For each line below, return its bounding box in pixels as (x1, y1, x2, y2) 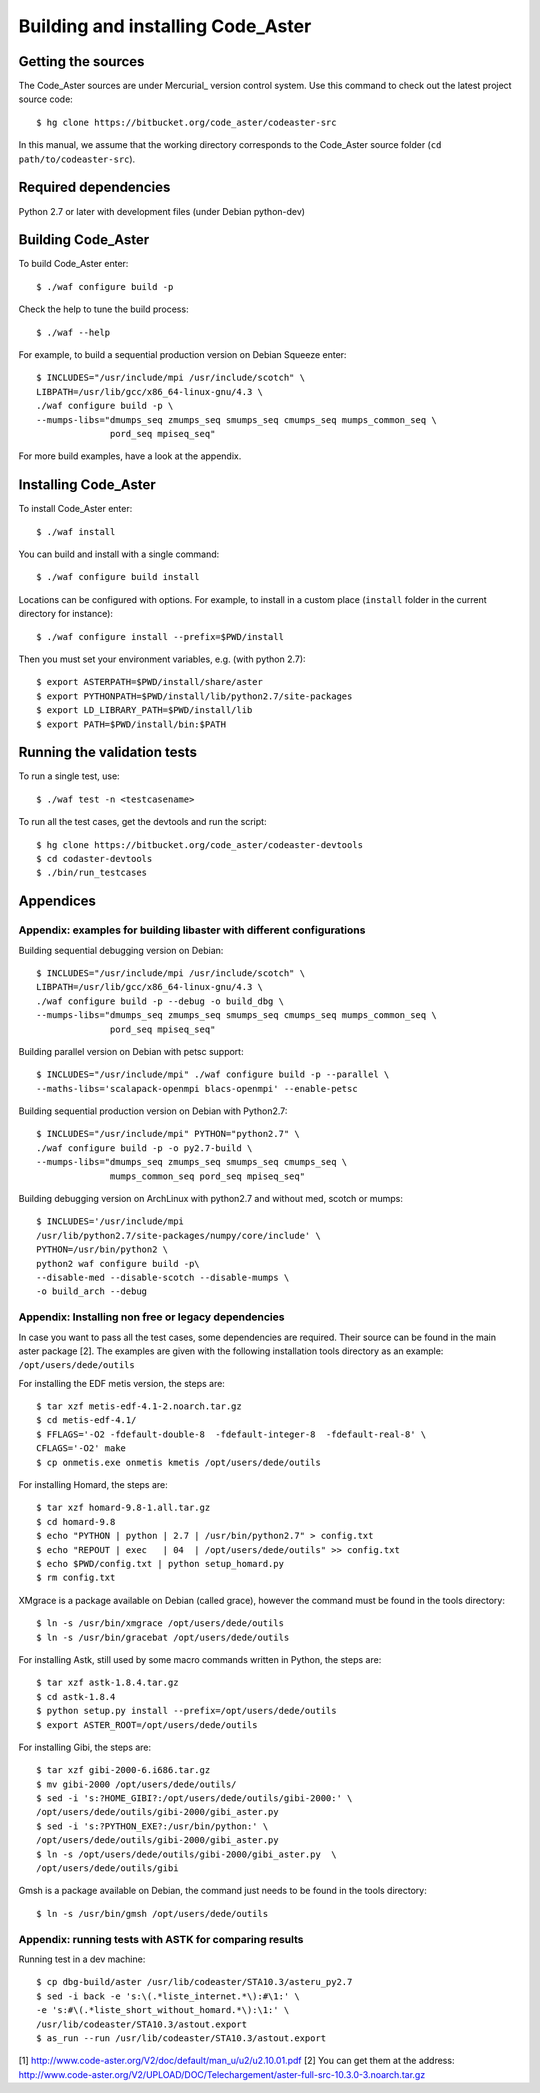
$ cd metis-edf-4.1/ (36, 1415, 137, 1426)
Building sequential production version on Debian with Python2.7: (18, 1105, 288, 1117)
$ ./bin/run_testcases (36, 867, 148, 879)
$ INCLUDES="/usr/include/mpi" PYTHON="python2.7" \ (36, 1128, 300, 1140)
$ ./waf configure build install (36, 571, 200, 583)
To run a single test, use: (18, 770, 120, 782)
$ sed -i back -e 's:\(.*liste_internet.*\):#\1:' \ (36, 1990, 300, 2002)
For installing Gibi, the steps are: (18, 1741, 152, 1753)
